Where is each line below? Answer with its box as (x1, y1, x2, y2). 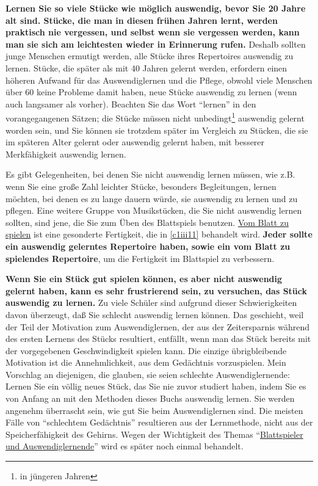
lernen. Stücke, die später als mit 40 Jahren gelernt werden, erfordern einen (5, 61, 287, 74)
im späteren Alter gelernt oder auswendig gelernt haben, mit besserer (5, 136, 265, 148)
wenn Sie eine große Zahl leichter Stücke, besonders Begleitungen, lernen (5, 180, 276, 192)
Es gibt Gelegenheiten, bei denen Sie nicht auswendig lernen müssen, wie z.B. (5, 168, 295, 181)
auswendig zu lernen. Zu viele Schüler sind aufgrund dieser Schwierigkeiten (5, 296, 297, 309)
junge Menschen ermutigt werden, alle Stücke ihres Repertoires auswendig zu (5, 49, 294, 62)
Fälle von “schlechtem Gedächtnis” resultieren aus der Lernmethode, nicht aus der (5, 416, 313, 429)
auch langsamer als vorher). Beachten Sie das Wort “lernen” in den (5, 97, 256, 110)
